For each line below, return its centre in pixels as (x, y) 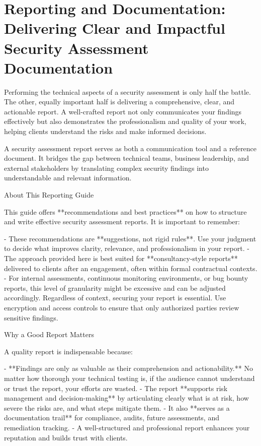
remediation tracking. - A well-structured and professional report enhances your (127, 427)
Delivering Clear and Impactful (115, 28)
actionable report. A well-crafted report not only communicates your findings (123, 111)
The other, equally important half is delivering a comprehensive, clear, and (119, 102)
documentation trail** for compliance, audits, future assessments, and (112, 418)
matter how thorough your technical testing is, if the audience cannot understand (129, 378)
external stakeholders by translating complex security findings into (106, 168)
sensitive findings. (31, 317)
